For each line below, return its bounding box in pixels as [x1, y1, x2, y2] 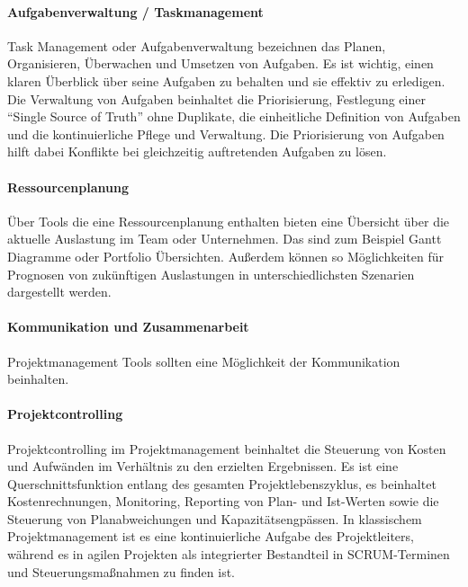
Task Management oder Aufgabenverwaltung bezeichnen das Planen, [7, 36, 386, 55]
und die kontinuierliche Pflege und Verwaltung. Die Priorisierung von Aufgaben [7, 124, 445, 143]
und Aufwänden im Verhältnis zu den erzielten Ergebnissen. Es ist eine [7, 457, 399, 476]
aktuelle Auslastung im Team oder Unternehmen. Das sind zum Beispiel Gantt [7, 229, 442, 248]
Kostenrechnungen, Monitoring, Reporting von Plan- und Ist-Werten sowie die [7, 492, 439, 511]
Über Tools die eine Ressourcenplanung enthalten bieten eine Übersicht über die [7, 211, 450, 230]
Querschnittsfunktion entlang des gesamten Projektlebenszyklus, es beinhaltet [7, 474, 436, 493]
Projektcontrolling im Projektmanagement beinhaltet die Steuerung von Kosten [7, 439, 446, 458]
